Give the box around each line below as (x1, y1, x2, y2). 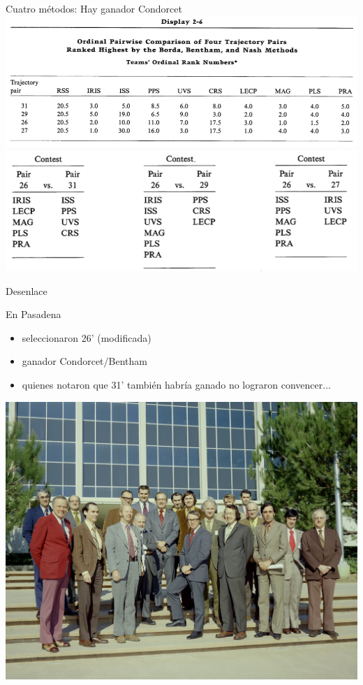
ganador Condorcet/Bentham (22, 354, 147, 368)
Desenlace (6, 283, 47, 298)
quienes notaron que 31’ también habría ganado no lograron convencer (22, 377, 323, 391)
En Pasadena (6, 307, 61, 322)
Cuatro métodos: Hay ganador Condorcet (6, 1, 182, 15)
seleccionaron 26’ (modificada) (22, 330, 151, 345)
